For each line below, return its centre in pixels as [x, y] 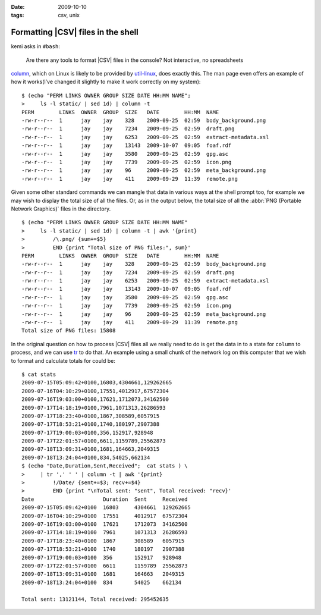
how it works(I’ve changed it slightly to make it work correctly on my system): [106, 82]
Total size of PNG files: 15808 [69, 331]
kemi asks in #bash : [36, 46]
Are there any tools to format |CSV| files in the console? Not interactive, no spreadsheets [135, 60]
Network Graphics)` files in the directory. [61, 209]
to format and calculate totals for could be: [63, 360]
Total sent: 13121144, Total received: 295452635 [95, 599]
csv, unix [69, 15]
